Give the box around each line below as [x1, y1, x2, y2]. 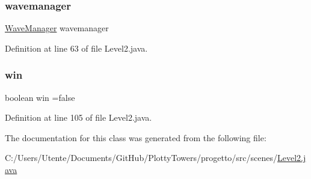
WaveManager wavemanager [5, 22, 109, 34]
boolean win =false [5, 91, 75, 103]
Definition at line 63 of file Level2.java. [5, 41, 148, 54]
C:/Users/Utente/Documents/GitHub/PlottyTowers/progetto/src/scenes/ [5, 151, 278, 164]
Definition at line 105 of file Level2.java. [5, 111, 152, 124]
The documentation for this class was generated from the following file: [5, 131, 266, 144]
